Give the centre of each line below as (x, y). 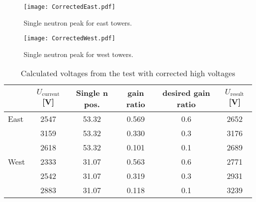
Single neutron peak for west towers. (79, 54)
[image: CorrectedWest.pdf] (70, 39)
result (237, 94)
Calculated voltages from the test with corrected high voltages (128, 73)
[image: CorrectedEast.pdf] (70, 7)
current (51, 94)
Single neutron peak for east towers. (78, 22)
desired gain (186, 92)
